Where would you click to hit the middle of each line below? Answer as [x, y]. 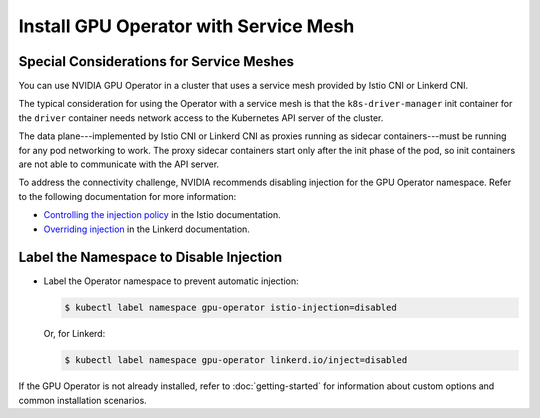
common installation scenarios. [82, 400]
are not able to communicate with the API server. [119, 164]
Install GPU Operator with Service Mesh [186, 26]
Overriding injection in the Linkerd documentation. [146, 229]
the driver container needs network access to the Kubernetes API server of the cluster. [201, 117]
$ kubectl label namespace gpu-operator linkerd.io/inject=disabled [236, 360]
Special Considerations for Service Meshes [156, 61]
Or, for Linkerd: [74, 334]
